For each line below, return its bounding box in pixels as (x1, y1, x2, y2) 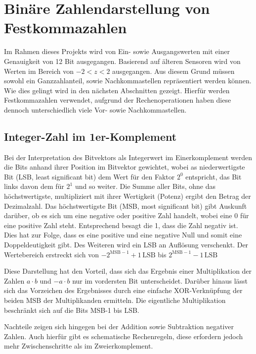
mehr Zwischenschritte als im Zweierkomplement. (4, 341, 153, 351)
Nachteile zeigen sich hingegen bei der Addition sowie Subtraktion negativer (4, 321, 234, 332)
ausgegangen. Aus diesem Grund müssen (112, 65, 235, 76)
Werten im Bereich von (4, 65, 74, 76)
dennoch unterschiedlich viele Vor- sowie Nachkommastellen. (4, 104, 187, 115)
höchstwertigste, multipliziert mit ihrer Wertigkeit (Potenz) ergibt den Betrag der (4, 191, 251, 201)
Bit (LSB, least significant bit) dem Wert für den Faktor (4, 171, 175, 181)
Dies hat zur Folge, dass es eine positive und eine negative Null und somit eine (4, 230, 242, 240)
